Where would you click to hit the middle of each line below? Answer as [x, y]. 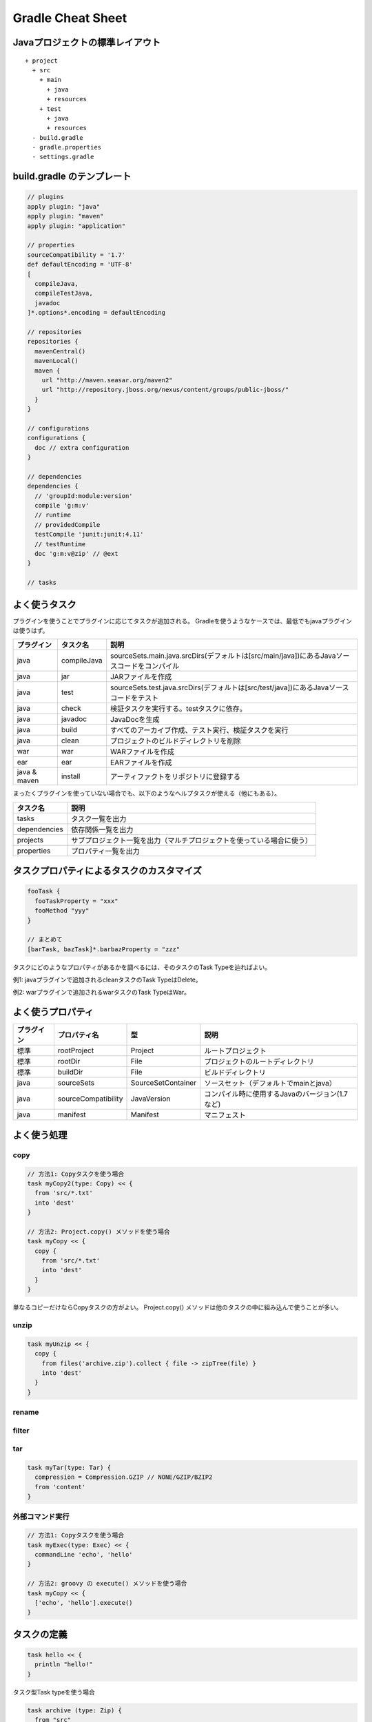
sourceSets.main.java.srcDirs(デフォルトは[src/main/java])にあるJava [223, 656]
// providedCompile [68, 525]
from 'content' [60, 1487]
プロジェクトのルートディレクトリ [259, 1062]
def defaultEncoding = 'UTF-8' [80, 264]
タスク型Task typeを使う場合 [54, 1692]
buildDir [70, 1072]
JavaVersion [151, 1099]
